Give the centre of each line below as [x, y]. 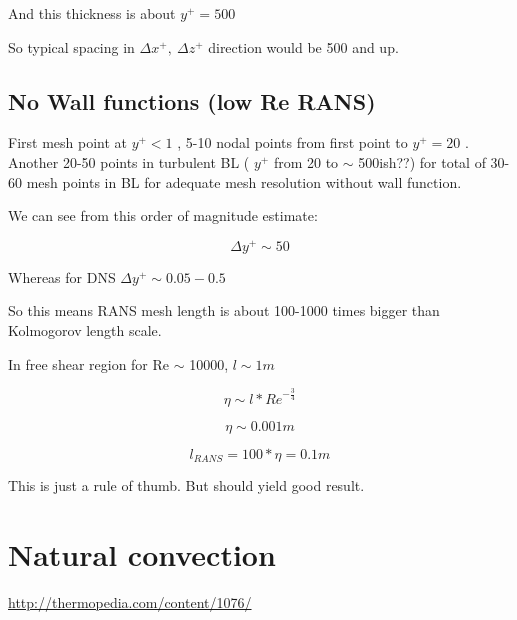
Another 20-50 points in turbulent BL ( [129, 161]
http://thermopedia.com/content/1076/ [130, 601]
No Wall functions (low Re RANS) [192, 100]
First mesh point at [67, 142]
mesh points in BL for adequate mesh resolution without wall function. [244, 181]
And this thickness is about [92, 13]
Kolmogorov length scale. [85, 330]
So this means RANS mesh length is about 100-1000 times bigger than [224, 310]
